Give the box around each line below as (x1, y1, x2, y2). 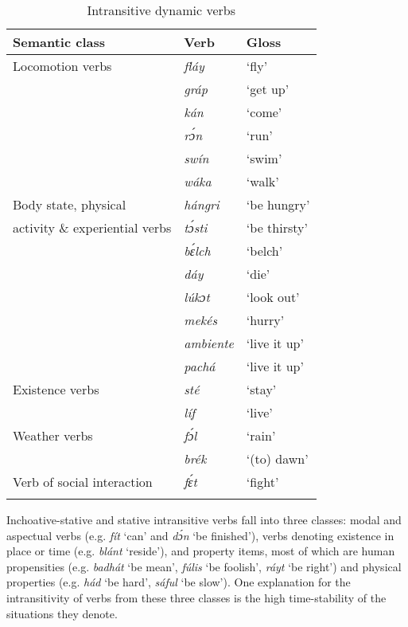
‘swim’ (246, 149, 282, 167)
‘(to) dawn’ (246, 449, 309, 468)
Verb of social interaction (13, 472, 153, 491)
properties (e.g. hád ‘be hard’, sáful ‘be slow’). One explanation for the (6, 574, 351, 590)
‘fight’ (246, 472, 279, 491)
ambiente (184, 334, 234, 352)
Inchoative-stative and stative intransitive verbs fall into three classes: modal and (6, 511, 402, 527)
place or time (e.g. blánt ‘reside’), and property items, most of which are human (6, 543, 395, 559)
